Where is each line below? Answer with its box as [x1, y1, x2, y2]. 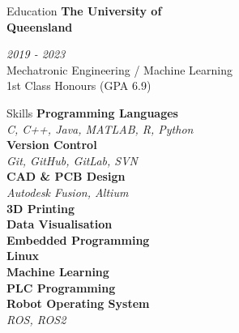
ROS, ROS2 [6, 310, 66, 327]
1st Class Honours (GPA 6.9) [6, 77, 152, 94]
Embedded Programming [6, 231, 150, 248]
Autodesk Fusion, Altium [6, 183, 129, 200]
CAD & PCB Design [6, 168, 126, 185]
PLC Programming [6, 279, 116, 296]
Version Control [6, 136, 97, 153]
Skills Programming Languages [6, 104, 178, 121]
